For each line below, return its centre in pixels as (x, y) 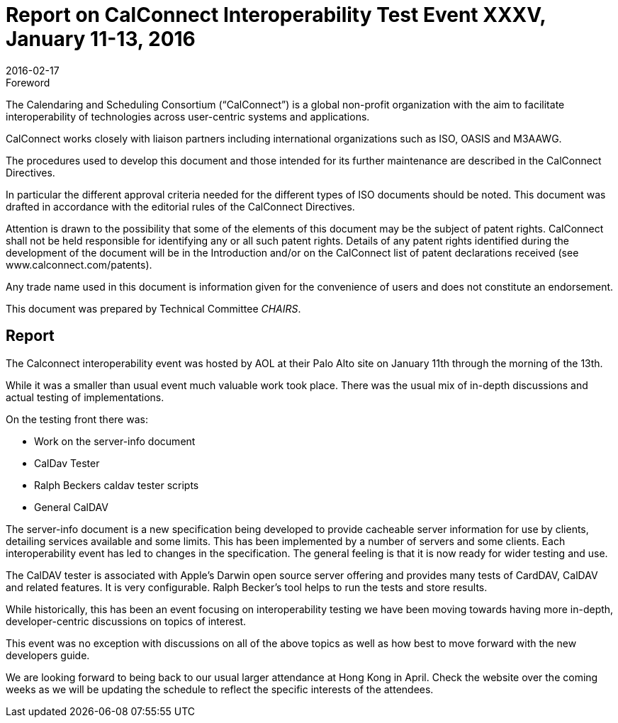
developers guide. (48, 655)
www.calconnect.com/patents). (79, 264)
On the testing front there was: (77, 419)
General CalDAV (71, 507)
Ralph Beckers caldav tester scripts (117, 485)
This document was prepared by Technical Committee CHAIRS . (153, 308)
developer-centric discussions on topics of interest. (126, 621)
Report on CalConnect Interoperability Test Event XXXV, (276, 15)
